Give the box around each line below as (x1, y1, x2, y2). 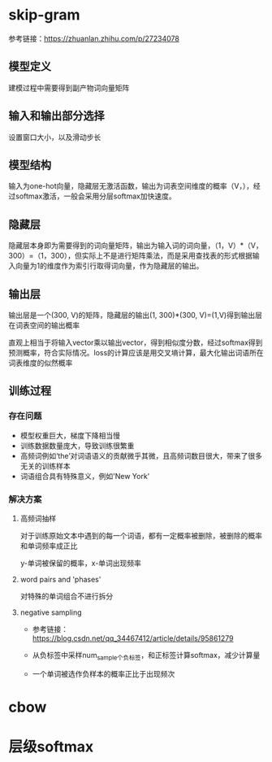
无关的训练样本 (19, 461, 71, 471)
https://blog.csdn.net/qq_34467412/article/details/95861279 (32, 633, 234, 643)
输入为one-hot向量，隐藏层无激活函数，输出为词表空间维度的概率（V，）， (8, 181, 254, 191)
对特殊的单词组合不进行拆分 (19, 591, 114, 601)
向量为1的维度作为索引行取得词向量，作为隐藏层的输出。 (15, 261, 204, 271)
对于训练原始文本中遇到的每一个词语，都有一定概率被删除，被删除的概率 (19, 530, 262, 540)
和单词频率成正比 (19, 541, 78, 551)
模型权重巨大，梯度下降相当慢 (19, 430, 120, 440)
